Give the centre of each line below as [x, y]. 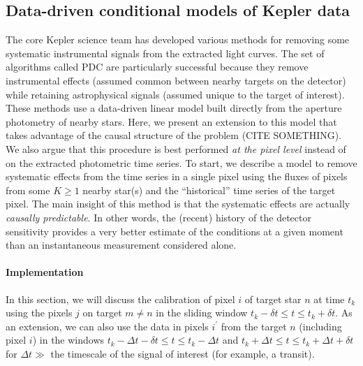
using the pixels [39, 313]
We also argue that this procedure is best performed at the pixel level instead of [176, 148]
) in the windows [68, 340]
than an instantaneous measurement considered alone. [121, 245]
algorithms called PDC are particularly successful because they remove [157, 67]
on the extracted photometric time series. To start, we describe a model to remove [181, 162]
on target [102, 313]
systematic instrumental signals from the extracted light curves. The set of [165, 53]
